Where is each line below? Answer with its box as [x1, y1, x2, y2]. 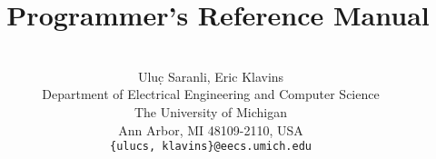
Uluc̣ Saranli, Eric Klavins [137, 66, 284, 85]
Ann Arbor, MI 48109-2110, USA [118, 120, 303, 139]
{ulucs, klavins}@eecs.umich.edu [110, 140, 312, 154]
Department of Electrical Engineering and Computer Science [42, 84, 380, 104]
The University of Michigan [134, 102, 288, 121]
